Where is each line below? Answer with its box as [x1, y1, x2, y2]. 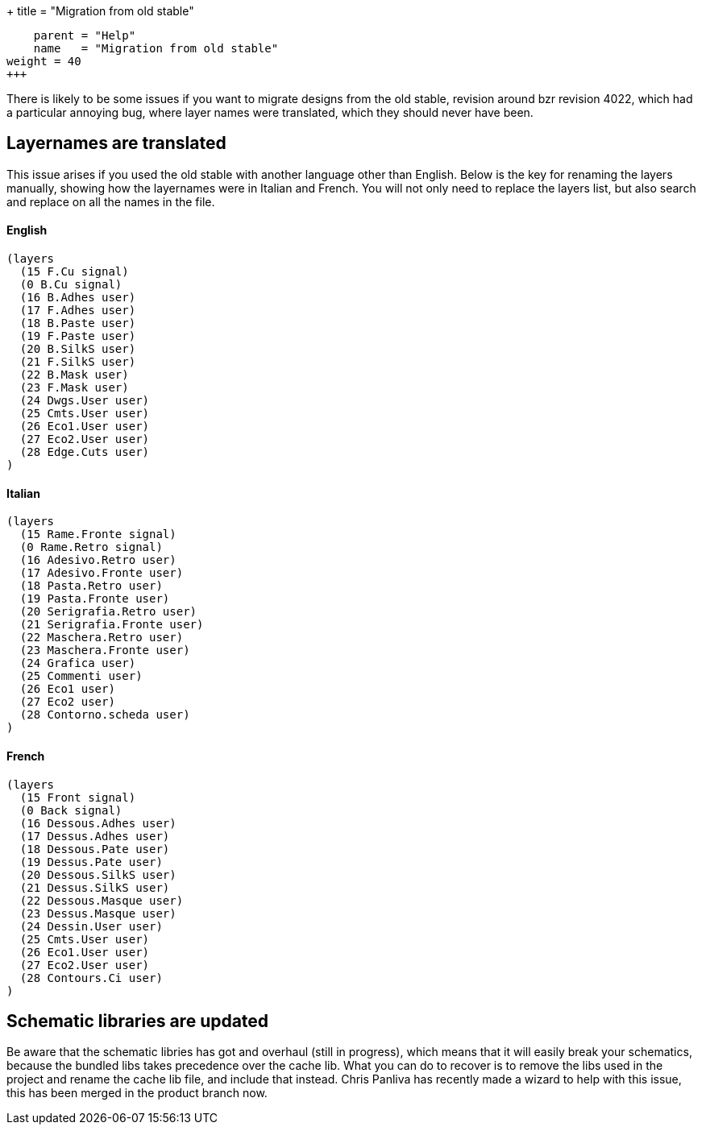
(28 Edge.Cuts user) [19, 445, 150, 459]
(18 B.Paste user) [19, 317, 136, 330]
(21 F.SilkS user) [19, 355, 136, 369]
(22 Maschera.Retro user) [19, 631, 184, 644]
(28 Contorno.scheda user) [19, 708, 190, 722]
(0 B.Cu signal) [19, 278, 123, 292]
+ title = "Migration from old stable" [6, 4, 194, 18]
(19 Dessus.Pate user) [19, 855, 163, 868]
